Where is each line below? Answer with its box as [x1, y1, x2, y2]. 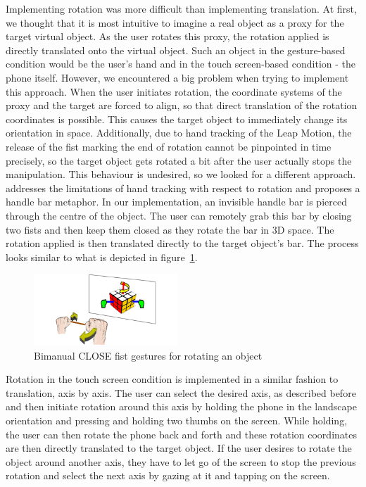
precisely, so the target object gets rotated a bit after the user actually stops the [6, 153, 352, 167]
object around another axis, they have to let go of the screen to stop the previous [6, 454, 356, 469]
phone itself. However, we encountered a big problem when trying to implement [6, 70, 349, 84]
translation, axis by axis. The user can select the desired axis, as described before [6, 385, 356, 400]
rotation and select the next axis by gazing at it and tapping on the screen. [6, 468, 330, 483]
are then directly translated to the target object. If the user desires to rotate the [6, 441, 352, 455]
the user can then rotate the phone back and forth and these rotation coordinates [6, 426, 357, 441]
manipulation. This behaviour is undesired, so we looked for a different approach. [6, 167, 356, 182]
